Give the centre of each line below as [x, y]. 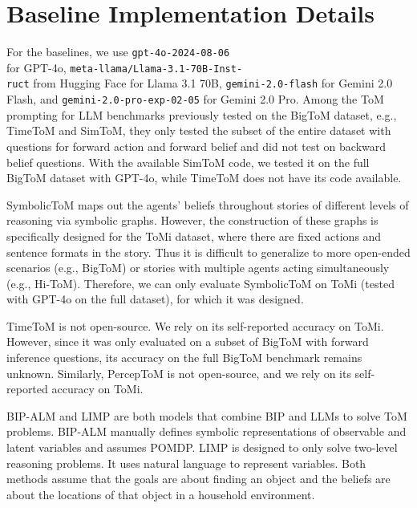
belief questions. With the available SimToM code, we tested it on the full [188, 162]
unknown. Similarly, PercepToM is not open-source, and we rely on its [179, 373]
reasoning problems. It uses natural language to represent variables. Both [186, 463]
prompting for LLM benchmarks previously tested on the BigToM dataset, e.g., [202, 114]
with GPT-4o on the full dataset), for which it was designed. [155, 299]
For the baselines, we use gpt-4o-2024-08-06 [118, 52]
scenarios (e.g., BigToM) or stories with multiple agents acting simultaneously [198, 268]
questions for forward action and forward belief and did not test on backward [196, 146]
